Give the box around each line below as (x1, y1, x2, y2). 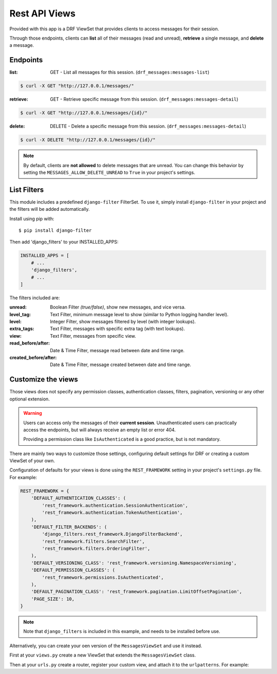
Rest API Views (9, 8, 76, 19)
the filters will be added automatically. (9, 206, 90, 212)
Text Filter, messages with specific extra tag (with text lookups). (50, 325, 185, 332)
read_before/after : (9, 340, 50, 347)
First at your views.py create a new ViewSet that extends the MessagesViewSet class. (9, 652, 196, 658)
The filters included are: (9, 295, 60, 301)
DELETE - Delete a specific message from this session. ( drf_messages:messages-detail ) (50, 123, 246, 130)
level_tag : (9, 311, 31, 317)
